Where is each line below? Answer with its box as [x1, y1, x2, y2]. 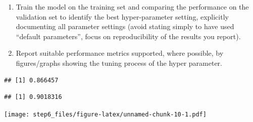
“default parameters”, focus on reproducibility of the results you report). [16, 31, 241, 41]
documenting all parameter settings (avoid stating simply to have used [16, 21, 234, 32]
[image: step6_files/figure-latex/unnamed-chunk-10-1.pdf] [4, 110, 207, 118]
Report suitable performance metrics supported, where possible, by [16, 48, 224, 58]
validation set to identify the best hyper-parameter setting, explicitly [16, 11, 229, 22]
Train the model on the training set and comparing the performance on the [16, 2, 249, 12]
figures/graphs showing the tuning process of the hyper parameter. [16, 57, 222, 68]
